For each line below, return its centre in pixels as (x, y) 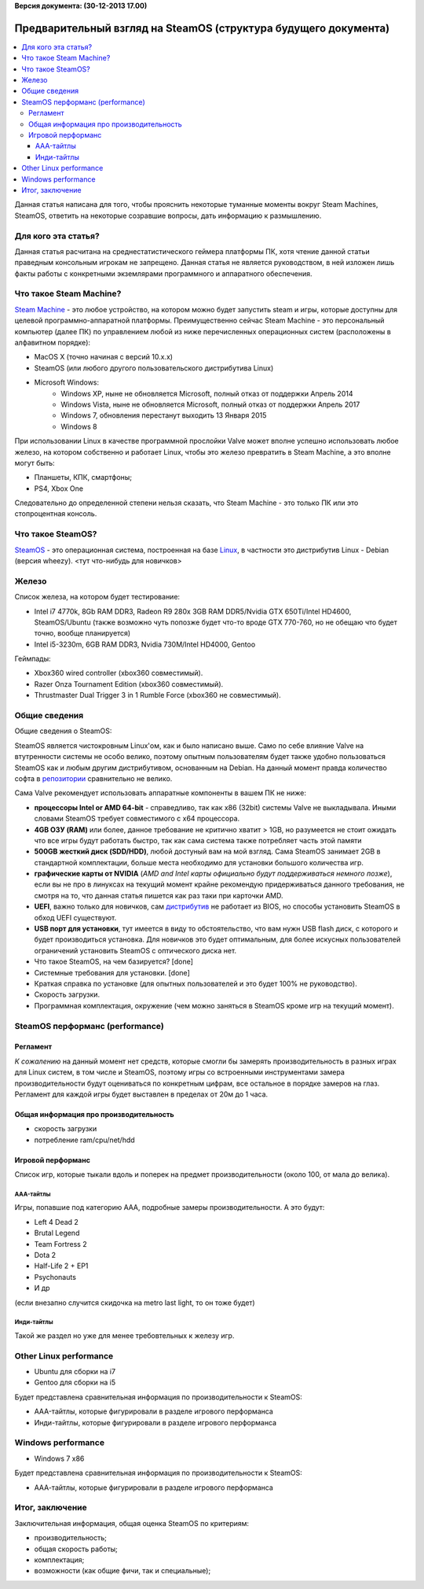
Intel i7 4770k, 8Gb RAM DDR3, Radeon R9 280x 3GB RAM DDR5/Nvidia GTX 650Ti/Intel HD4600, (193, 611)
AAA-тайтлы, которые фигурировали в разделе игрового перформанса (154, 1411)
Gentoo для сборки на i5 (75, 1383)
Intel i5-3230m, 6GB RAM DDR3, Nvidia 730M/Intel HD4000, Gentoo (145, 644)
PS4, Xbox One (59, 488)
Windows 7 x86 (59, 1458)
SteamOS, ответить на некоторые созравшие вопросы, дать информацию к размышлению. (168, 216)
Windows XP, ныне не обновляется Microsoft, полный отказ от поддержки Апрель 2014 (207, 393)
